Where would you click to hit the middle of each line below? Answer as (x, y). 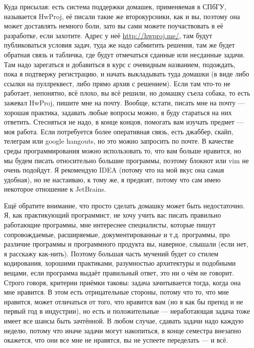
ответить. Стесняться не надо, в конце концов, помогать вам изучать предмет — (124, 122)
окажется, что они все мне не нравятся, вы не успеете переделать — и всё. (116, 340)
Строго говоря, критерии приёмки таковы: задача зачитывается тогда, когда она (122, 282)
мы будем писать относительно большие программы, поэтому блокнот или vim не (127, 160)
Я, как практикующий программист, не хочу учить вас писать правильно (113, 215)
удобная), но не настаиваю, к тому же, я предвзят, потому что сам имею (112, 179)
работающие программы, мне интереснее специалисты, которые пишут (110, 225)
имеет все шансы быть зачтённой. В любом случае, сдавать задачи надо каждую (124, 321)
